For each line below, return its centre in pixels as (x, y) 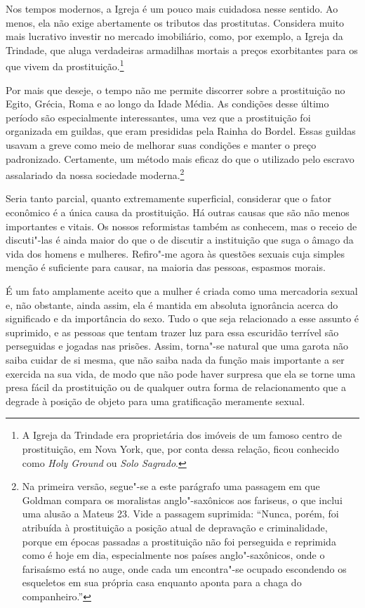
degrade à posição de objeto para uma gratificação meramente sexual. (155, 401)
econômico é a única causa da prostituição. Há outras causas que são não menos (178, 212)
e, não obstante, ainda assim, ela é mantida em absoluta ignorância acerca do (172, 304)
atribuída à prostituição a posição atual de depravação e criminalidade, (175, 527)
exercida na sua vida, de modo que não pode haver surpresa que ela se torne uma (181, 373)
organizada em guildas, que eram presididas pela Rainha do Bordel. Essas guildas (181, 131)
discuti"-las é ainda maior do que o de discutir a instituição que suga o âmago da (180, 240)
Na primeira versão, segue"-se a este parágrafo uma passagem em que (171, 486)
